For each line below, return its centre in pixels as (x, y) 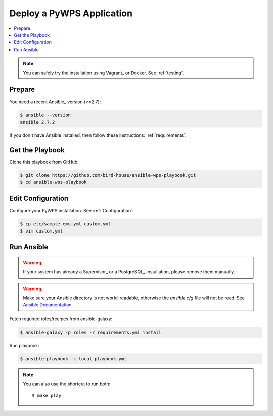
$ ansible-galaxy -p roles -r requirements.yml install (91, 332)
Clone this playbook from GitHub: (44, 162)
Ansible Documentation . (48, 305)
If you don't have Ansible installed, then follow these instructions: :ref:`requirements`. (98, 135)
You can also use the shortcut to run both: (67, 384)
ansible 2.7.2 (37, 122)
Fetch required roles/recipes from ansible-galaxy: (61, 319)
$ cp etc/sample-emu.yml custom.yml (65, 224)
